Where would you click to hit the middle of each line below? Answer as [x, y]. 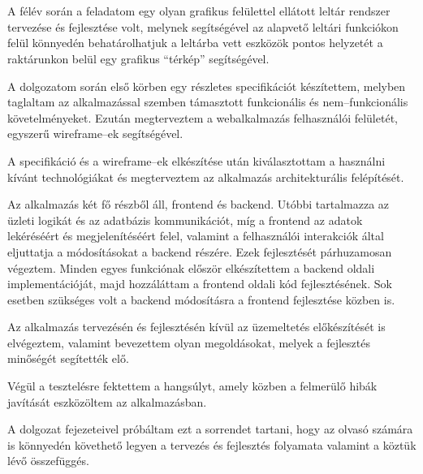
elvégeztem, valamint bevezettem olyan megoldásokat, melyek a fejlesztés [189, 342]
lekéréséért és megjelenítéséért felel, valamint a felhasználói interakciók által [196, 236]
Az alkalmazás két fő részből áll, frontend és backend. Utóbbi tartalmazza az [199, 204]
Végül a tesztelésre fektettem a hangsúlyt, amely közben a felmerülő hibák [192, 386]
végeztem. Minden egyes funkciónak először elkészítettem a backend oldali [191, 267]
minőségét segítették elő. [68, 358]
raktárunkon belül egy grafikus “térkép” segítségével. [138, 58]
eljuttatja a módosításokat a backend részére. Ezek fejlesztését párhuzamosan [200, 251]
